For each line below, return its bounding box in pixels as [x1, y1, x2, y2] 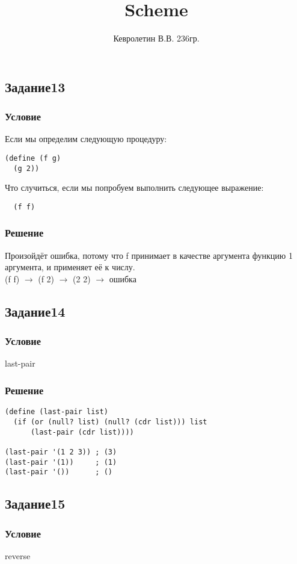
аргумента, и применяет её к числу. [5, 261, 135, 273]
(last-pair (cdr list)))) [30, 427, 134, 436]
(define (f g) [5, 153, 61, 163]
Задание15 [5, 494, 66, 513]
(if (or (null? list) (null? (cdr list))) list [13, 417, 207, 426]
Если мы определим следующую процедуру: [5, 132, 167, 145]
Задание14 [5, 302, 66, 320]
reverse [5, 549, 31, 562]
